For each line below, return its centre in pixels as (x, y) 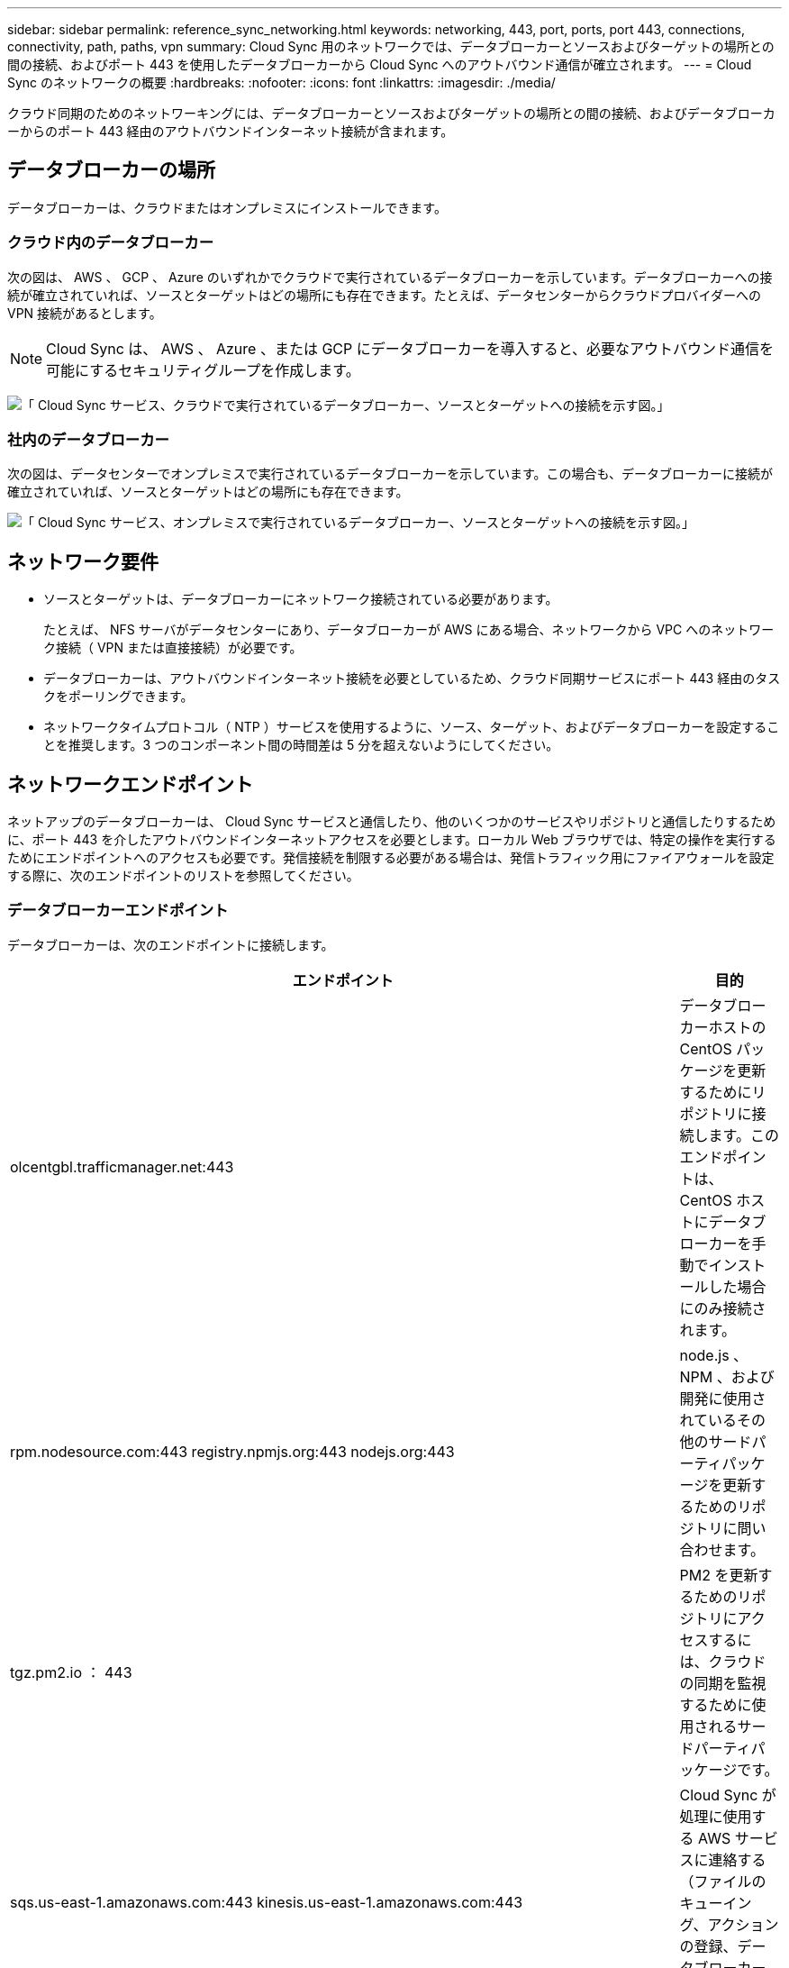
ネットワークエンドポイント (130, 784)
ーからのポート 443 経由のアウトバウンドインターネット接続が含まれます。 (231, 131)
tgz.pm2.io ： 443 (71, 1672)
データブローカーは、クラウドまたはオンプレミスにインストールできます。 (227, 207)
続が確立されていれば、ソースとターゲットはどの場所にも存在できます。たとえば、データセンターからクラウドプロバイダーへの (384, 295)
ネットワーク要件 (83, 561)
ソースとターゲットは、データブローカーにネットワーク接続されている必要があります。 (301, 599)
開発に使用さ (723, 1398)
